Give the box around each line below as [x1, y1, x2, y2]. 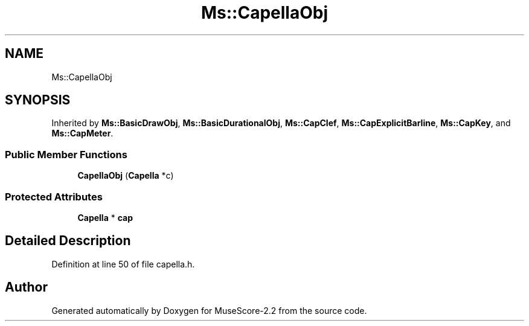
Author [5, 280, 48, 295]
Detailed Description [5, 233, 131, 249]
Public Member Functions [5, 148, 127, 161]
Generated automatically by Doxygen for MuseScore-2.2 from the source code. [51, 305, 367, 316]
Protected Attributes [5, 190, 103, 203]
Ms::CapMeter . [51, 128, 114, 139]
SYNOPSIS [5, 92, 71, 108]
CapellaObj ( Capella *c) [77, 170, 174, 181]
